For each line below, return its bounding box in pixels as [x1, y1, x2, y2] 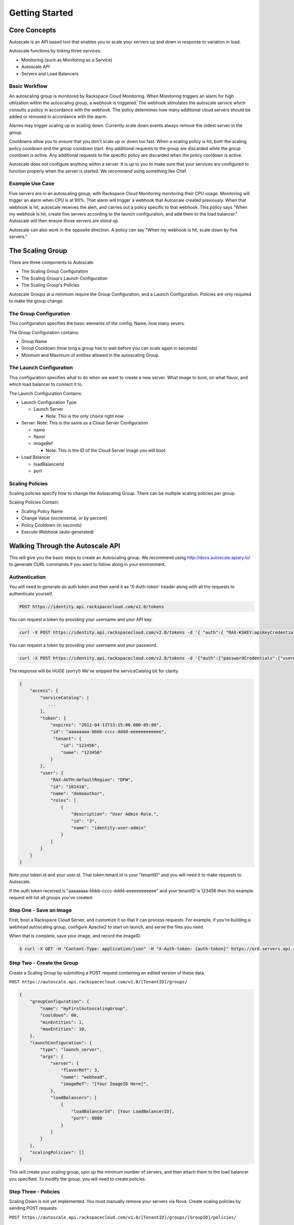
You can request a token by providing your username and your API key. [9, 616, 153, 622]
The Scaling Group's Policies [21, 282, 79, 288]
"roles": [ [50, 798, 77, 803]
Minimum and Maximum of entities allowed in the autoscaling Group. [21, 352, 160, 358]
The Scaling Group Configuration [21, 269, 88, 274]
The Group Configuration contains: [9, 329, 79, 335]
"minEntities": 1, [40, 1019, 84, 1025]
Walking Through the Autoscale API [9, 541, 121, 550]
